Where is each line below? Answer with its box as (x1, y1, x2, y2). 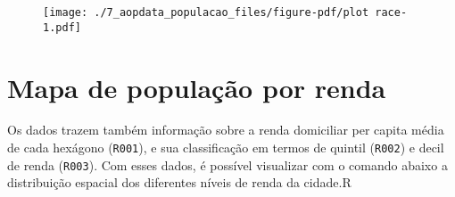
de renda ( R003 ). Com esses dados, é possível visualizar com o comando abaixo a (7, 155, 448, 174)
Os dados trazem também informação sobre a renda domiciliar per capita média (7, 120, 444, 139)
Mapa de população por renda (7, 69, 386, 105)
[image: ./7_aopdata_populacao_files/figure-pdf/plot (43, 6, 369, 19)
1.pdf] (43, 21, 81, 34)
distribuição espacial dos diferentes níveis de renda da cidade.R (7, 173, 352, 192)
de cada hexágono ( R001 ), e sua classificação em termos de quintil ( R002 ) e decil (7, 138, 444, 157)
